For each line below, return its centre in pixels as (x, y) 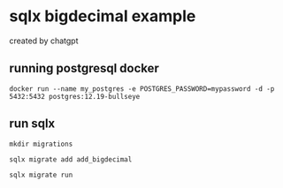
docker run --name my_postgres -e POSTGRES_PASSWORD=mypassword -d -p (142, 89)
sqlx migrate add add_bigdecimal (71, 159)
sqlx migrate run (41, 175)
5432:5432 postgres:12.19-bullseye (75, 96)
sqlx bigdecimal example (103, 16)
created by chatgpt (44, 41)
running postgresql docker (84, 68)
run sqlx (32, 124)
